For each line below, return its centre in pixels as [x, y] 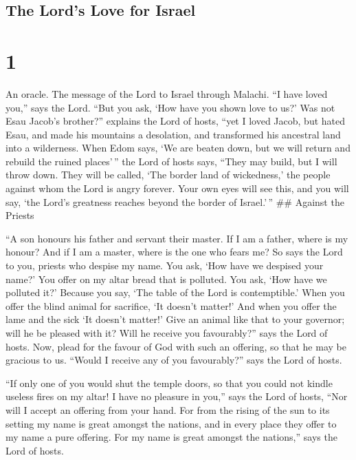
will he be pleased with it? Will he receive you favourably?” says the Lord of [167, 333]
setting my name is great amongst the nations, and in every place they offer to [171, 423]
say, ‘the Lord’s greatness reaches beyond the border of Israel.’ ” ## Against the [175, 201]
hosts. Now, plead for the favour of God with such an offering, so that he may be [176, 346]
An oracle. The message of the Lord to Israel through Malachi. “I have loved [167, 93]
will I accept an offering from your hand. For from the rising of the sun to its [168, 409]
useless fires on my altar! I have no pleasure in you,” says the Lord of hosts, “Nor [177, 396]
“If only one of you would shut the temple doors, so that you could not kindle [169, 383]
